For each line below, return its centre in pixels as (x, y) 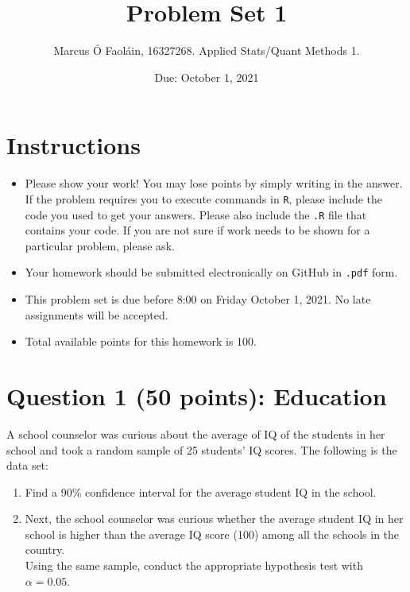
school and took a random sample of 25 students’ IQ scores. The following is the (202, 449)
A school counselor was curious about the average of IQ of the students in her (196, 433)
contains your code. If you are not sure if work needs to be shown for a (197, 230)
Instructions (73, 145)
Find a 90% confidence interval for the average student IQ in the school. (201, 491)
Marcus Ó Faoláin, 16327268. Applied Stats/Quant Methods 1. (207, 50)
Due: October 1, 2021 (207, 77)
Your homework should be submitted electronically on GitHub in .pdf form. (211, 272)
